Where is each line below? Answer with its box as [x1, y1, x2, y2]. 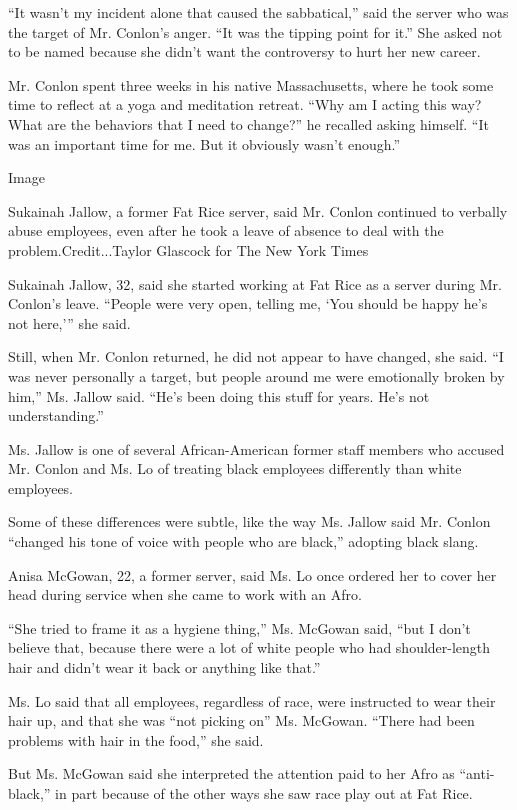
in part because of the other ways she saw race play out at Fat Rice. [55, 783, 473, 803]
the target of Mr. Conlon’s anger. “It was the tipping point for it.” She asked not [8, 21, 503, 42]
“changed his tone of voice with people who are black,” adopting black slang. [8, 531, 479, 552]
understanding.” [8, 405, 104, 426]
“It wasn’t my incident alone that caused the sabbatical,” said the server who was [8, 2, 509, 22]
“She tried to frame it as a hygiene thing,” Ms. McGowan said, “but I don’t [8, 617, 471, 638]
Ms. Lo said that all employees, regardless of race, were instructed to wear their [8, 690, 496, 711]
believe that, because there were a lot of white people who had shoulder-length [8, 637, 491, 658]
